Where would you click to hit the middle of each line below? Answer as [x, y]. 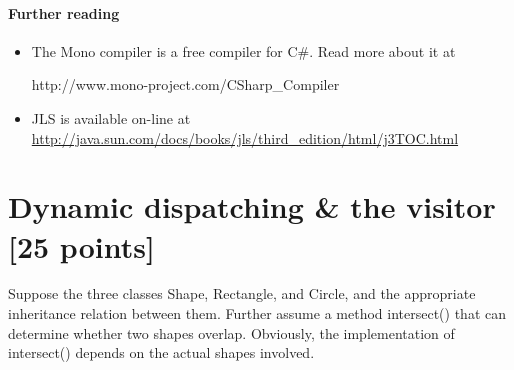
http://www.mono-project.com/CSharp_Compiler [185, 84]
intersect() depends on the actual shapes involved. [161, 352]
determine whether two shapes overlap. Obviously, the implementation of [231, 332]
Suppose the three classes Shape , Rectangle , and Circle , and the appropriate [242, 293]
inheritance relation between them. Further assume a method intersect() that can [257, 313]
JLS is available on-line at [111, 117]
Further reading [64, 12]
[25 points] [81, 245]
